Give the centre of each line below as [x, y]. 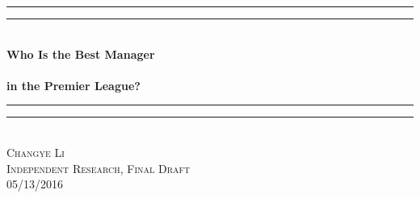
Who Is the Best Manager [81, 54]
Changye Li [36, 152]
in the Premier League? [73, 85]
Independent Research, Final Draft [99, 168]
